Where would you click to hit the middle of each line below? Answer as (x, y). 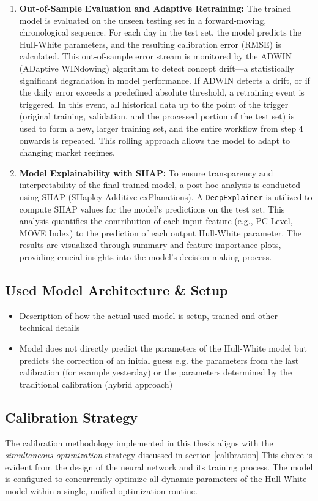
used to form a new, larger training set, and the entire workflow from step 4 (161, 128)
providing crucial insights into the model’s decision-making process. (146, 256)
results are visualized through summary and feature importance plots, (150, 245)
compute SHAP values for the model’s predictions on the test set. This (152, 209)
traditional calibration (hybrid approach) (96, 384)
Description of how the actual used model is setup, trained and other (148, 315)
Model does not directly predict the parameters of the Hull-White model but (163, 348)
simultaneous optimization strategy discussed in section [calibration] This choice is (159, 455)
